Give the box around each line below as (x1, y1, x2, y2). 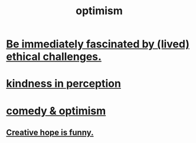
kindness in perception (6, 77, 121, 90)
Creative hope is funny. (6, 127, 94, 137)
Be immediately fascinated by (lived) (6, 37, 190, 51)
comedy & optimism (6, 104, 106, 118)
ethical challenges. (6, 50, 102, 63)
